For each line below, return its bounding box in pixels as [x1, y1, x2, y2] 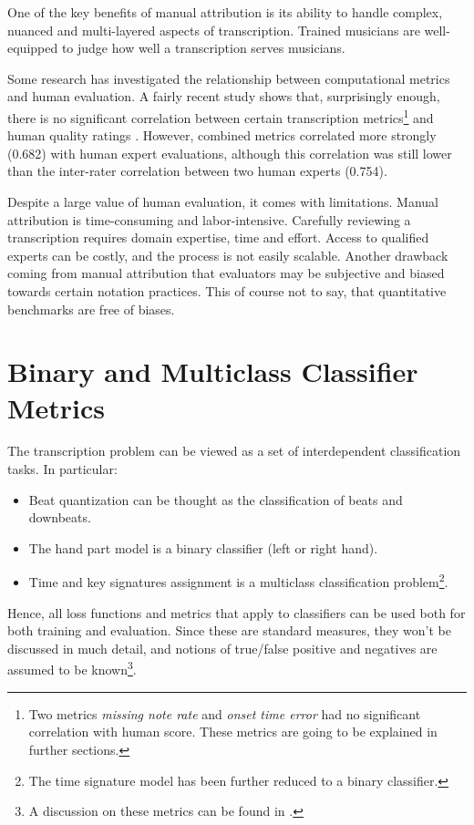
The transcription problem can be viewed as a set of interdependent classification [7, 441, 461, 460]
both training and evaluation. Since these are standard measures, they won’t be [7, 621, 451, 640]
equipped [7, 38, 58, 57]
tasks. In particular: [7, 459, 118, 479]
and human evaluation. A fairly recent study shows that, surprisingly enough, [7, 87, 440, 106]
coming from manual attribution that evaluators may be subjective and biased [7, 263, 445, 283]
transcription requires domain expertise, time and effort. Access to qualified [7, 228, 429, 247]
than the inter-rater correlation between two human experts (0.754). [7, 161, 387, 180]
